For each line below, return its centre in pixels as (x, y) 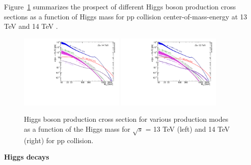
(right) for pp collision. (59, 140)
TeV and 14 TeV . (31, 26)
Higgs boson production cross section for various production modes (126, 119)
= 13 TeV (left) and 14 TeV (188, 128)
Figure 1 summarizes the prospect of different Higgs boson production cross (120, 6)
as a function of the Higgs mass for (77, 128)
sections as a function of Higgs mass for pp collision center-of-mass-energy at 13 (126, 16)
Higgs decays (27, 157)
